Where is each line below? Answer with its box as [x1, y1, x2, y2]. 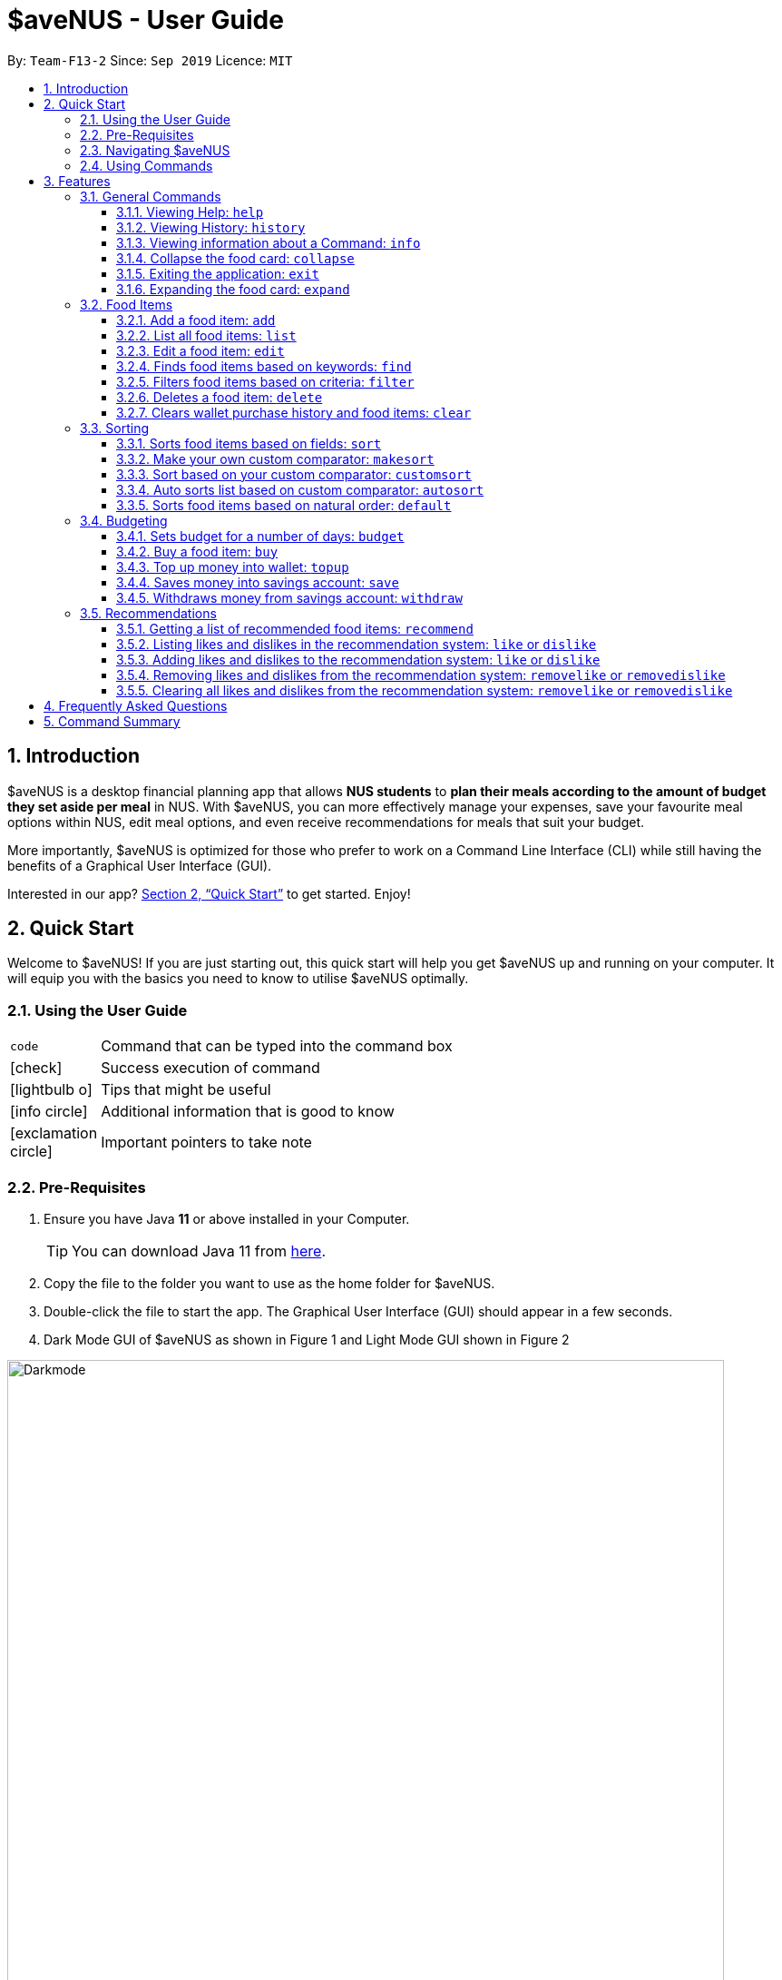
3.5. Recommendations [80, 605, 217, 621]
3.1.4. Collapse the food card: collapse [116, 250, 355, 266]
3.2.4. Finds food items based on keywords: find [116, 358, 412, 374]
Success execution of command [101, 1059, 320, 1078]
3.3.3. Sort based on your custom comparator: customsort [116, 466, 472, 482]
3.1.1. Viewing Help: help [116, 203, 264, 220]
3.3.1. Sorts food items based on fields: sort [116, 435, 382, 451]
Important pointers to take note [101, 1133, 312, 1152]
